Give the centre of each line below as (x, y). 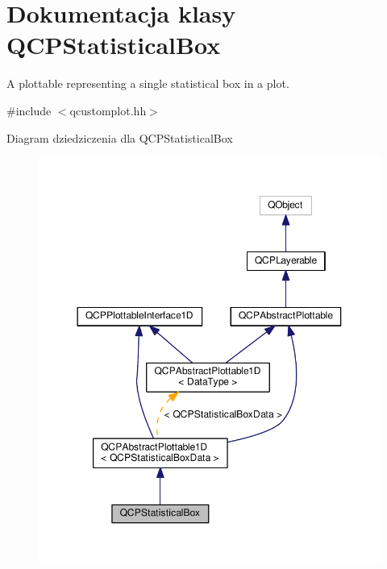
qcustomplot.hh (108, 110)
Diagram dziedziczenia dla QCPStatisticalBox (120, 137)
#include (29, 110)
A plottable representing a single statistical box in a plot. (148, 83)
